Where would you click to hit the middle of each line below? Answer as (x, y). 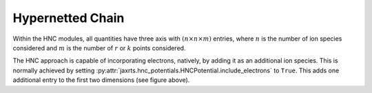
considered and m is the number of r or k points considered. (99, 48)
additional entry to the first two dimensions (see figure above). (101, 80)
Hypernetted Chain (69, 18)
